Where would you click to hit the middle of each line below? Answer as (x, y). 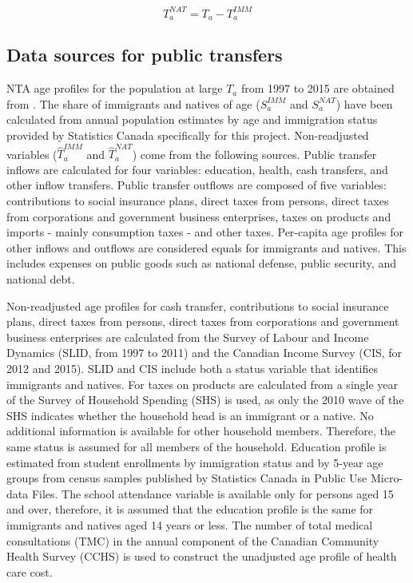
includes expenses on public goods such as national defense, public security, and (201, 263)
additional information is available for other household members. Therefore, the (201, 431)
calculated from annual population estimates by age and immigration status (192, 119)
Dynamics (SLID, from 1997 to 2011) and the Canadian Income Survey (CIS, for (205, 353)
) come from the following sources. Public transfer (254, 154)
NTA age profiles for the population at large (115, 88)
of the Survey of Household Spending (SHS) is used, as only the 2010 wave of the (205, 400)
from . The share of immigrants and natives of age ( (133, 103)
